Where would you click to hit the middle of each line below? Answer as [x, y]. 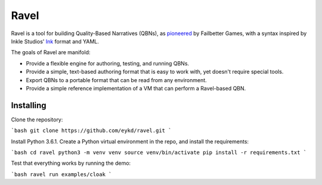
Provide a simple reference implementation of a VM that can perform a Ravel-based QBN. [136, 88]
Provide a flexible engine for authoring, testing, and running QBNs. [108, 63]
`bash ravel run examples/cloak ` [61, 174]
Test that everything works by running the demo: [71, 163]
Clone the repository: [37, 120]
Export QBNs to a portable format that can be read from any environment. [116, 80]
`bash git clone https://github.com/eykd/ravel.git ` [91, 131]
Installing [29, 105]
